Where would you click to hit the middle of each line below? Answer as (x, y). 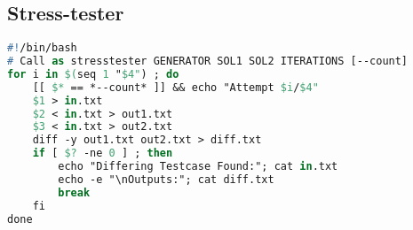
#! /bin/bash (42, 48)
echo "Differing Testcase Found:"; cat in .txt (198, 167)
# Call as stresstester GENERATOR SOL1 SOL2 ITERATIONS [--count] (208, 61)
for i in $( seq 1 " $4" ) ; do (93, 74)
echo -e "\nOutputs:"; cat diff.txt (166, 179)
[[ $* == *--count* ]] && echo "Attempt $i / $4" (175, 87)
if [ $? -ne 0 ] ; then (103, 153)
